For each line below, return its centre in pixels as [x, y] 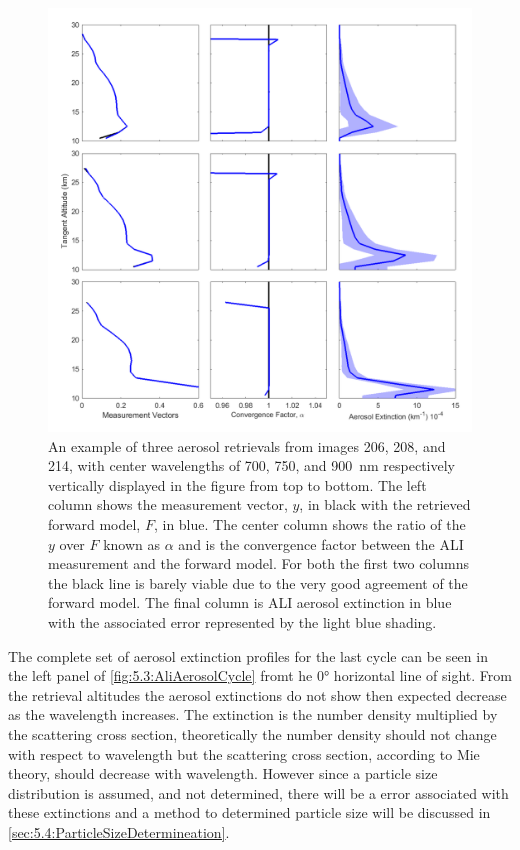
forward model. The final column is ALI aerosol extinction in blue [250, 602]
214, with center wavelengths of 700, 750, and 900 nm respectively [251, 465]
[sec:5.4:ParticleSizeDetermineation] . [119, 831]
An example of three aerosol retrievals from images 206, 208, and [247, 445]
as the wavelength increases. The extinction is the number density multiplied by [253, 714]
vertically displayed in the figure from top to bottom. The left [237, 484]
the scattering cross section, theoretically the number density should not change [252, 733]
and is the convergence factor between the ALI [321, 543]
